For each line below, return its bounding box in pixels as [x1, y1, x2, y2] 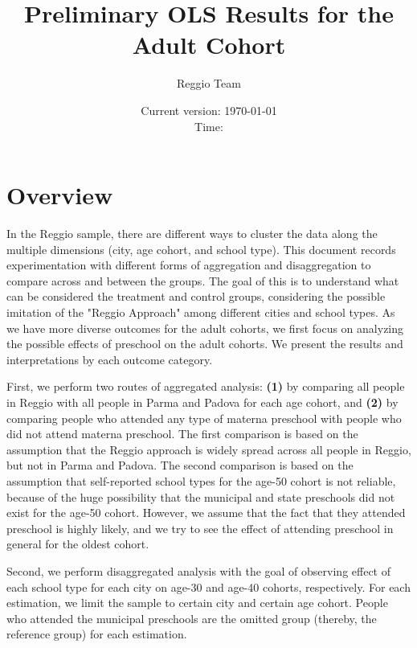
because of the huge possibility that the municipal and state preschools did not [6, 488, 395, 505]
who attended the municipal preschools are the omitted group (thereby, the [6, 609, 377, 626]
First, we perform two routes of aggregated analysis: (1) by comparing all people [6, 378, 405, 395]
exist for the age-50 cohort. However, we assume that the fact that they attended [6, 504, 406, 521]
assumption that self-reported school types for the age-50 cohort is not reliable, [6, 472, 396, 489]
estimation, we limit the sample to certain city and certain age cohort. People [6, 594, 388, 611]
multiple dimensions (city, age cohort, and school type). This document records [6, 240, 396, 257]
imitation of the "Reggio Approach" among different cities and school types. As [6, 304, 395, 320]
